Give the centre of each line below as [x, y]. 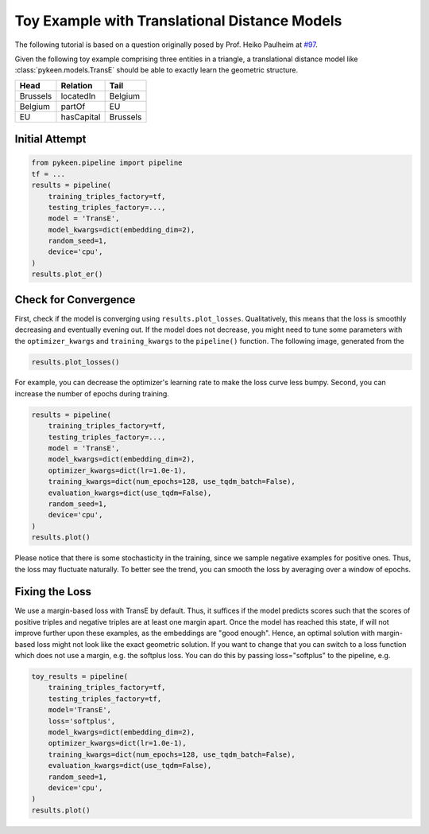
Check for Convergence [75, 300]
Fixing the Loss [53, 592]
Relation [77, 85]
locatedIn [78, 95]
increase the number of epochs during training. [92, 393]
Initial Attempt [50, 139]
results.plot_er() [67, 274]
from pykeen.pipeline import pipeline [107, 163]
